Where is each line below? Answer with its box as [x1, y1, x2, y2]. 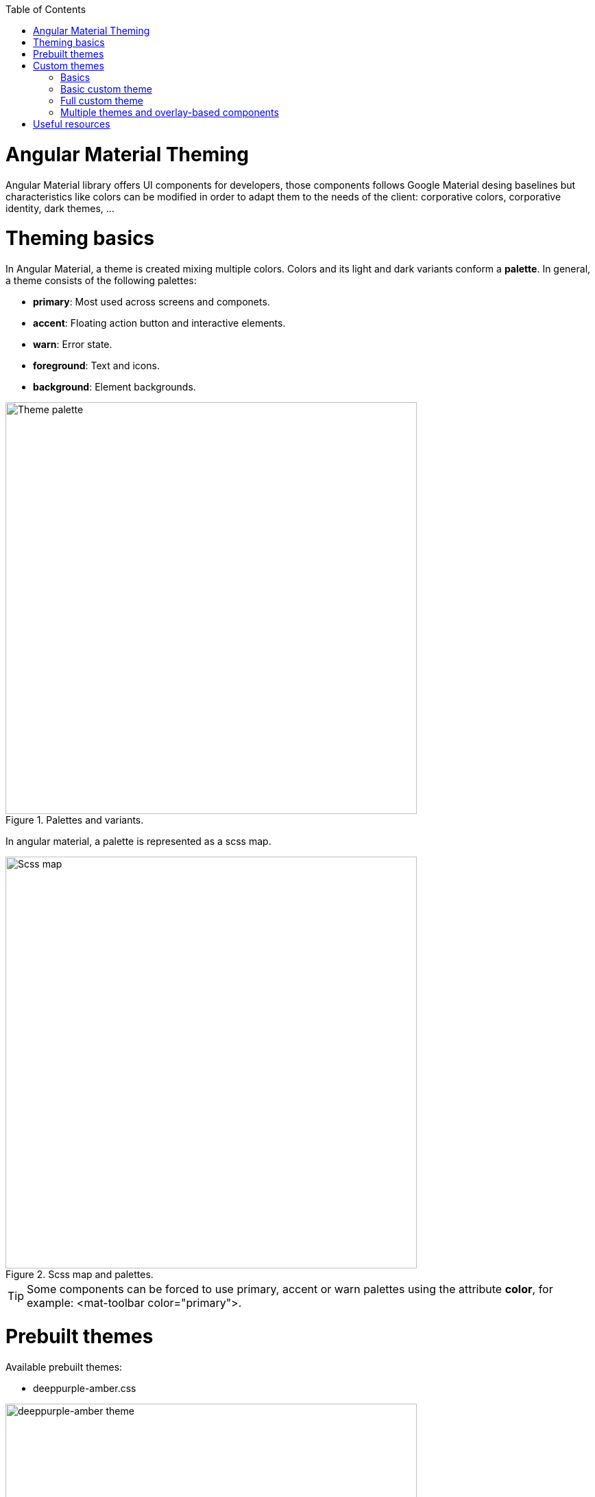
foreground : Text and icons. [33, 360, 160, 371]
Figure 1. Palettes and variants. [5, 814, 144, 826]
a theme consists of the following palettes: [5, 275, 197, 286]
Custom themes [33, 60, 104, 71]
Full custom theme [60, 95, 143, 106]
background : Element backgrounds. [33, 381, 196, 393]
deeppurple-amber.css [33, 1382, 136, 1394]
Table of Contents [5, 3, 86, 15]
